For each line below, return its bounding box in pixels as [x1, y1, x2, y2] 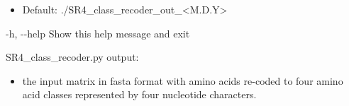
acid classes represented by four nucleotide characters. [22, 87, 257, 102]
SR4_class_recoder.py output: [6, 49, 139, 64]
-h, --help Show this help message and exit [6, 25, 190, 40]
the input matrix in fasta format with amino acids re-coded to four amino [22, 73, 343, 88]
